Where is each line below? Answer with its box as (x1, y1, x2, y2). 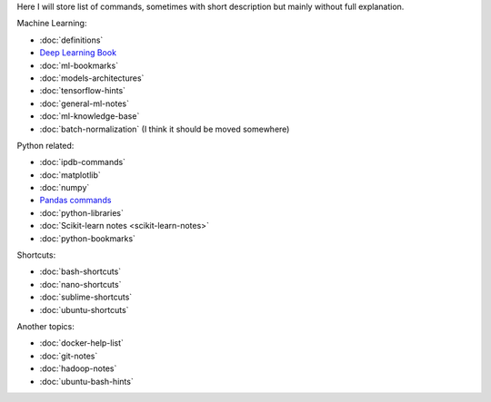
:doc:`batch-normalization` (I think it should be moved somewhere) (39, 123, 290, 134)
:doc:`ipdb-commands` (39, 157, 126, 168)
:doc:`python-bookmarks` (39, 232, 136, 244)
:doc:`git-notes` (39, 350, 98, 361)
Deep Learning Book (39, 47, 117, 58)
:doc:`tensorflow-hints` (39, 85, 126, 96)
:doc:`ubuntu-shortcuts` (39, 304, 129, 315)
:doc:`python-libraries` (39, 207, 125, 218)
